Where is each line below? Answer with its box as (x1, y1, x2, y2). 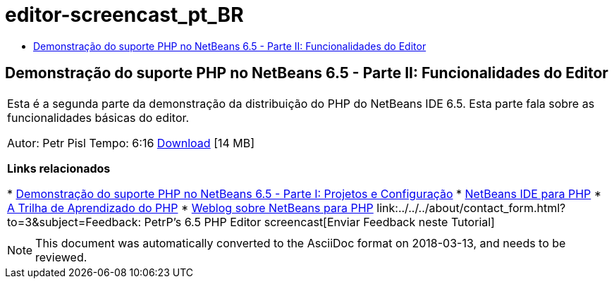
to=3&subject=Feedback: (7, 214, 142, 229)
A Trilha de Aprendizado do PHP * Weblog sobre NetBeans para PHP (7, 200, 374, 215)
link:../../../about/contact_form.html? (376, 200, 566, 215)
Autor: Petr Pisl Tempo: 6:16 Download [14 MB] (7, 135, 255, 150)
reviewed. (35, 249, 87, 264)
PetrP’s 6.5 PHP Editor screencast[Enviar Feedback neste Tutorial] (144, 214, 495, 229)
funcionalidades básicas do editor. (7, 110, 190, 125)
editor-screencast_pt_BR (5, 3, 244, 27)
